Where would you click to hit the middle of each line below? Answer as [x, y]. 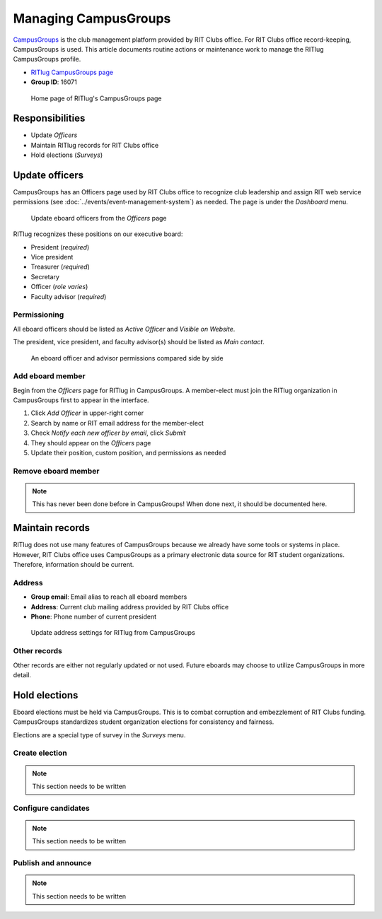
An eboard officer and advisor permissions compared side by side [127, 358]
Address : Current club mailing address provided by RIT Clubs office [130, 607]
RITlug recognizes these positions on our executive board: [98, 234]
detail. [22, 674]
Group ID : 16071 [54, 82]
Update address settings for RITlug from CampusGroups [113, 633]
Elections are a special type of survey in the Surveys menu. [99, 734]
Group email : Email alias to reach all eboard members [109, 597]
